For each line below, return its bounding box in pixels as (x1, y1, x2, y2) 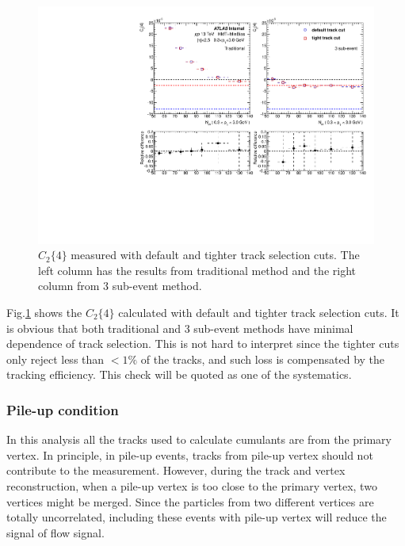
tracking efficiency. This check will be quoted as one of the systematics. (6, 366, 352, 383)
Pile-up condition (6, 399, 119, 419)
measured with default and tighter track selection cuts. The (71, 246, 360, 263)
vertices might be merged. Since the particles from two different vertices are (6, 493, 374, 510)
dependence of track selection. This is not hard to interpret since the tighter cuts (6, 335, 399, 352)
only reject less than (6, 350, 105, 367)
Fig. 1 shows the (6, 304, 82, 321)
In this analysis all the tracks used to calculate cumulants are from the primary (6, 431, 392, 448)
